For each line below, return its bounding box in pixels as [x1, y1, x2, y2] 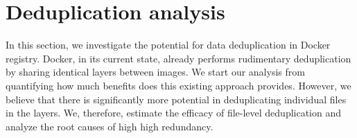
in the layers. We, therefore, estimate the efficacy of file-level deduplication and [6, 105, 342, 120]
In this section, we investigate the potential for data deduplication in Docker [6, 37, 331, 52]
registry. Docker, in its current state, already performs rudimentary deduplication [6, 51, 351, 65]
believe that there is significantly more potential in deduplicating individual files [6, 92, 347, 106]
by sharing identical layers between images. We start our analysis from [6, 64, 305, 79]
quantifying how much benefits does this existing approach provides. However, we [6, 78, 351, 92]
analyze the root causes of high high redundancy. [6, 119, 214, 133]
